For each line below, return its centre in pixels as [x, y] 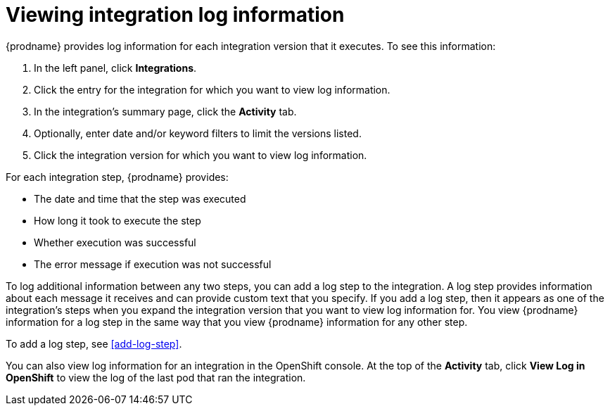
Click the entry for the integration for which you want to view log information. [212, 89]
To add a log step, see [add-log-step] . [94, 343]
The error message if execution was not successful [153, 264]
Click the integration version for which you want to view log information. [201, 155]
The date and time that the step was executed [140, 198]
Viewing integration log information [175, 15]
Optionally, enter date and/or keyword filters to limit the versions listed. [198, 133]
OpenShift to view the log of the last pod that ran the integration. [156, 377]
